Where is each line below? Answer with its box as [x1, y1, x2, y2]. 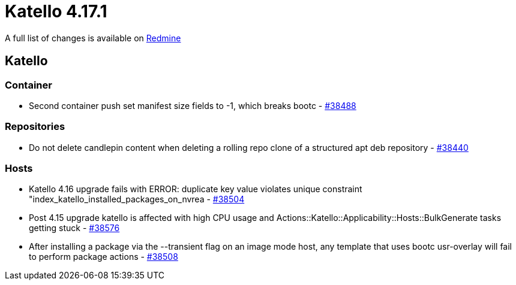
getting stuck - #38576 [29, 223, 120, 234]
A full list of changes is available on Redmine [5, 32, 181, 43]
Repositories [5, 120, 65, 133]
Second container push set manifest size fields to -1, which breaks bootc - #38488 [29, 100, 356, 111]
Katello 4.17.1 [5, 1, 107, 22]
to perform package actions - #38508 [29, 251, 178, 262]
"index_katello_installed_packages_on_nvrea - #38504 [29, 194, 245, 205]
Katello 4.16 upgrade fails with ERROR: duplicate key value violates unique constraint [29, 184, 362, 195]
